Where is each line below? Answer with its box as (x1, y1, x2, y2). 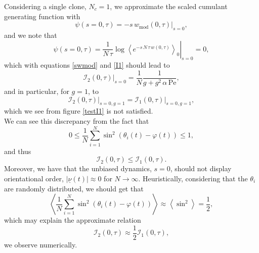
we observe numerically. (4, 239, 77, 249)
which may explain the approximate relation (4, 215, 141, 225)
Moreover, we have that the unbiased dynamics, (4, 163, 152, 174)
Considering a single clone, (4, 1, 87, 11)
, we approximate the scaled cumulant (110, 1, 228, 11)
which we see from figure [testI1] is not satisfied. (4, 106, 153, 116)
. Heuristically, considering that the (138, 173, 248, 183)
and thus (4, 145, 31, 156)
